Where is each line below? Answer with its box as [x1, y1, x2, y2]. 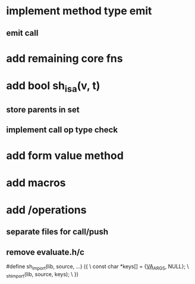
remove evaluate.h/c [6, 247, 85, 257]
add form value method [6, 149, 124, 162]
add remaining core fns [6, 52, 123, 65]
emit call [6, 28, 39, 38]
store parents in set [6, 104, 80, 114]
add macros [6, 176, 67, 189]
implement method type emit [6, 4, 152, 18]
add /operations [6, 203, 87, 217]
